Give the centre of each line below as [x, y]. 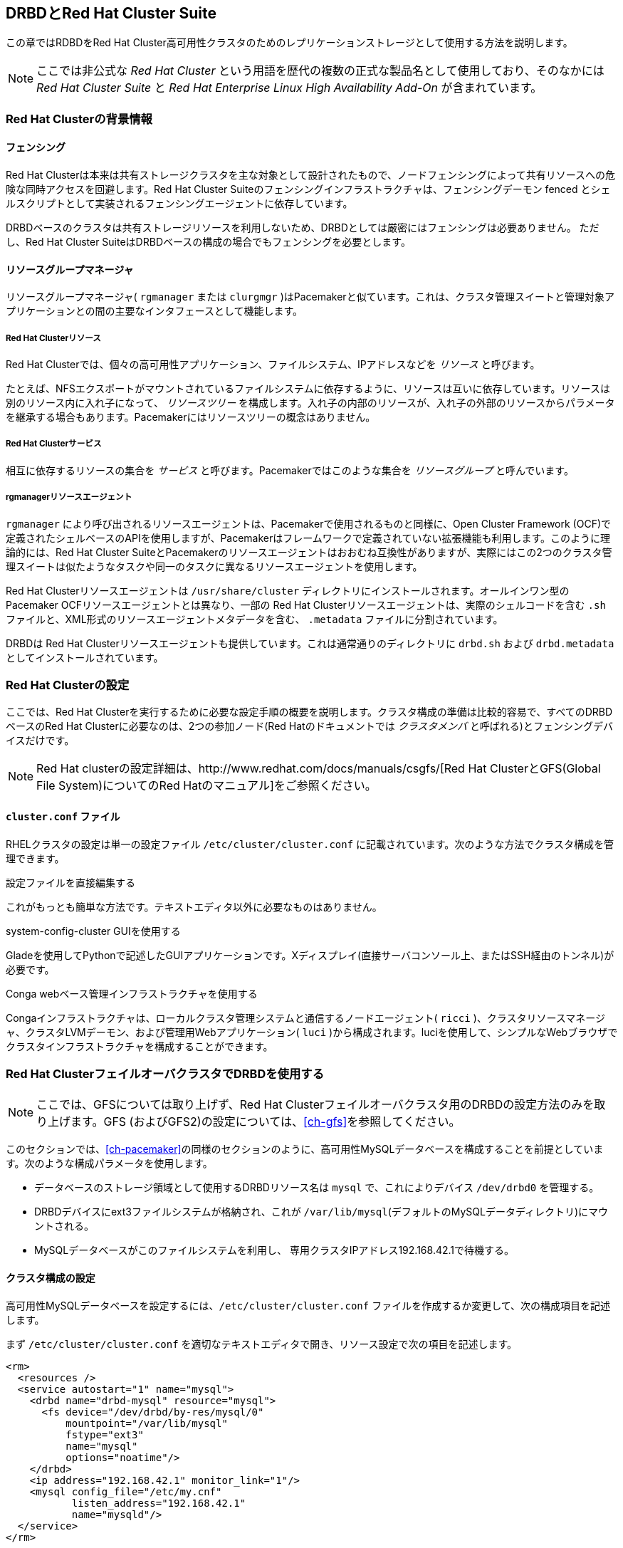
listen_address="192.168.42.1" [159, 1503]
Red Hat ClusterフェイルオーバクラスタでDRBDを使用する [165, 1073]
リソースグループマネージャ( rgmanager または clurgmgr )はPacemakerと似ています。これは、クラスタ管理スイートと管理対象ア [310, 297]
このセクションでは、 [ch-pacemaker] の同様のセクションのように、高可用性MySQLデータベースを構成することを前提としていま [305, 1149]
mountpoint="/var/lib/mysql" [147, 1423]
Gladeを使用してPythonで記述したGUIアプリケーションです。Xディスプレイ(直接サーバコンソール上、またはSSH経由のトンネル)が [310, 955]
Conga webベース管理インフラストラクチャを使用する [132, 993]
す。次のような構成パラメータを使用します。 [109, 1163]
